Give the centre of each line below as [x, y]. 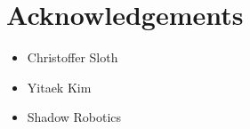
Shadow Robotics [74, 117]
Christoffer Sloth [73, 57]
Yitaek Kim [59, 87]
